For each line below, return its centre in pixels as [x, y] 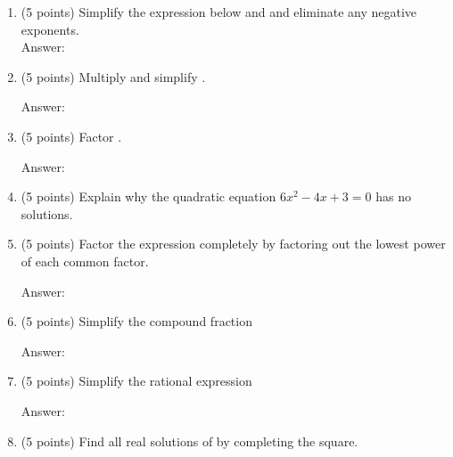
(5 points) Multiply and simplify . [113, 76]
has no [393, 196]
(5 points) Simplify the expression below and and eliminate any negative [219, 12]
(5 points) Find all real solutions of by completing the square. [189, 441]
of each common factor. [85, 261]
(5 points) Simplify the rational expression [136, 381]
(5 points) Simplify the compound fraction [136, 321]
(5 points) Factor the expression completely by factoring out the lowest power [233, 244]
